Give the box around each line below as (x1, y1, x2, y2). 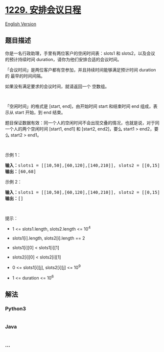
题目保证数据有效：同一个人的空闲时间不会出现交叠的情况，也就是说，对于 (5, 119, 155, 125)
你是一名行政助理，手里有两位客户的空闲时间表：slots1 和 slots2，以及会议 (5, 50, 156, 56)
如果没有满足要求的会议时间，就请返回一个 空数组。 (5, 83, 109, 89)
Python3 (5, 305, 26, 312)
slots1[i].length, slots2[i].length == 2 (12, 235, 85, 241)
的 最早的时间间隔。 (5, 73, 45, 79)
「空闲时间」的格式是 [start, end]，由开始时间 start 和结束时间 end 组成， (5, 103, 153, 109)
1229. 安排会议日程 (5, 4, 81, 16)
